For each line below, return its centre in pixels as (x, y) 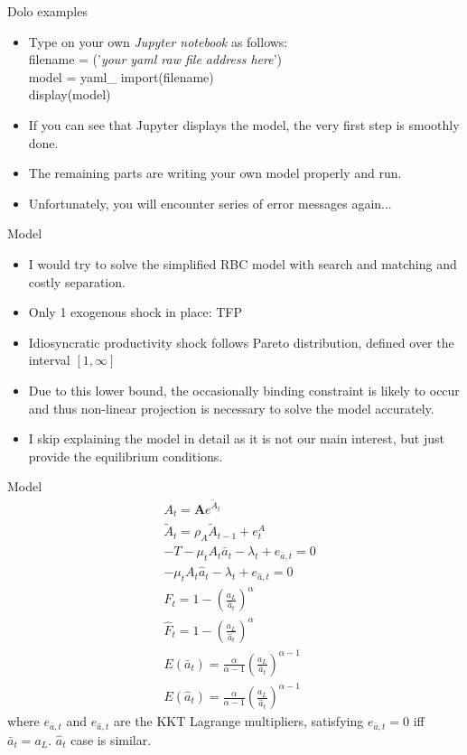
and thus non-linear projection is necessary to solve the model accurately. (231, 408)
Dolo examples (47, 11)
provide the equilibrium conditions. (126, 456)
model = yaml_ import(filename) (121, 76)
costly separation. (77, 281)
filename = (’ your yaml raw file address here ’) (155, 59)
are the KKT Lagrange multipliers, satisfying (238, 721)
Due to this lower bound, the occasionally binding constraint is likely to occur (244, 390)
